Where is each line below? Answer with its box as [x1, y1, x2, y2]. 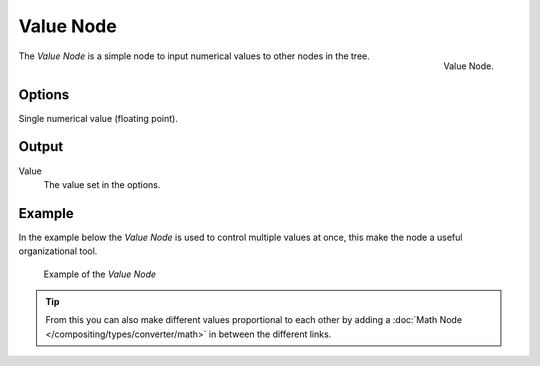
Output [18, 138, 64, 155]
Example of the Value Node [43, 268, 157, 280]
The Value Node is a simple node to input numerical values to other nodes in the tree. [18, 50, 370, 62]
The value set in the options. [43, 178, 161, 190]
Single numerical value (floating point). [18, 112, 179, 124]
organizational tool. [18, 245, 98, 257]
